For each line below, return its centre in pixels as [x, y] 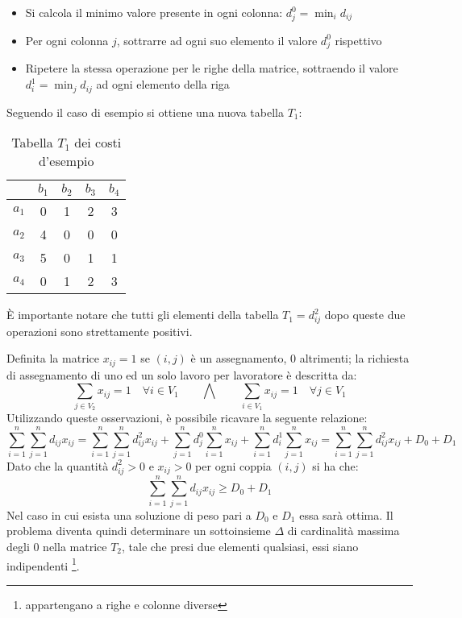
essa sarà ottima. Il [346, 514]
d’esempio [66, 161]
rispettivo [358, 40]
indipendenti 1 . [43, 564]
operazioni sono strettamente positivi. [100, 331]
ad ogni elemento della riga [163, 84]
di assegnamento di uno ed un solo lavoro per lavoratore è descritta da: [182, 374]
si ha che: [335, 465]
